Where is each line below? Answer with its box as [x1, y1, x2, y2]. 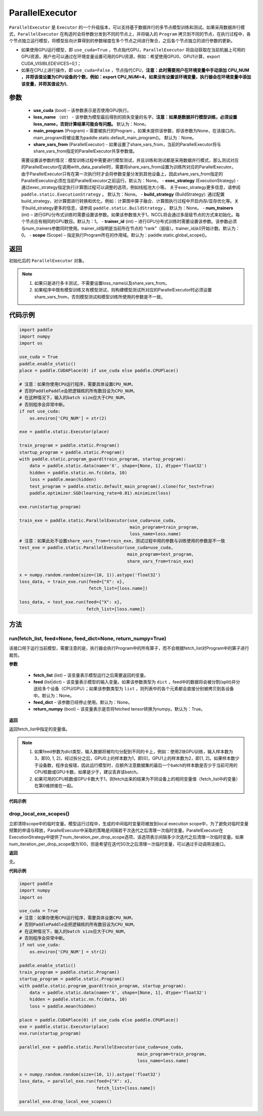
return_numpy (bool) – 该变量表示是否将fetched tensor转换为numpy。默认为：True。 [33, 706, 206, 712]
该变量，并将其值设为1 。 [21, 81, 71, 87]
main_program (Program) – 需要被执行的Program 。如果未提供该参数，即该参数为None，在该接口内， [33, 128, 238, 134]
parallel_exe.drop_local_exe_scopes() [19, 1099, 112, 1104]
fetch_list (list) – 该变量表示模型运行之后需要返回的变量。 [33, 672, 149, 678]
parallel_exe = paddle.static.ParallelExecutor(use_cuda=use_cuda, [19, 1044, 184, 1050]
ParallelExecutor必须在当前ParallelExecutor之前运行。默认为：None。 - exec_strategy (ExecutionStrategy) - [21, 178, 239, 183]
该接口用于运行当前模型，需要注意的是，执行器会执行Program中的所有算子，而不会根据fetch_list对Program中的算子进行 [9, 645, 249, 651]
